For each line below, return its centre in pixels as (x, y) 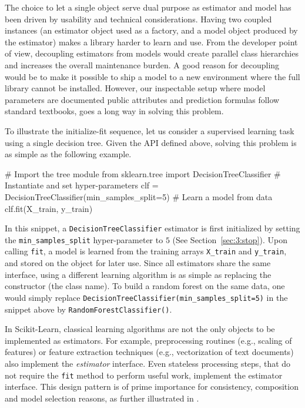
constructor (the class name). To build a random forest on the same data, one (145, 286)
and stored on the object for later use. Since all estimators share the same (138, 263)
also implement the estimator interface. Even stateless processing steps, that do (148, 363)
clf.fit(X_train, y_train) (49, 208)
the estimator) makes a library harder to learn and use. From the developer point (151, 42)
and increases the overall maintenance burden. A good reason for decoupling (142, 64)
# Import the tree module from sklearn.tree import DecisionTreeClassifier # (143, 173)
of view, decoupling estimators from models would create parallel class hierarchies (152, 53)
